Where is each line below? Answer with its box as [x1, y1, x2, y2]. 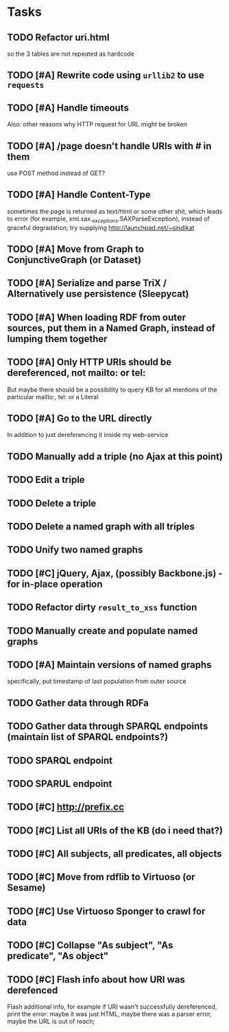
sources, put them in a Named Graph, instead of [7, 322, 216, 334]
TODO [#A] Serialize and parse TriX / [7, 278, 167, 289]
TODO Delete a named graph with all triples [7, 520, 195, 532]
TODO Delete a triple [7, 497, 97, 509]
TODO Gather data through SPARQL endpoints [7, 721, 208, 732]
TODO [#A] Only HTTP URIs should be [7, 357, 172, 368]
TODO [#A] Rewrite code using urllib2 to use [7, 69, 204, 81]
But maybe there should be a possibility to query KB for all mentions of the [7, 385, 217, 394]
